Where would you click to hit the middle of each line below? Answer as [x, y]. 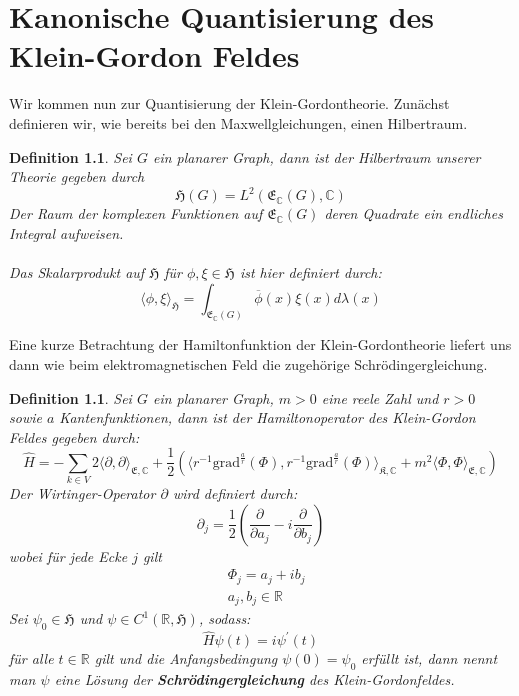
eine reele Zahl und [380, 397]
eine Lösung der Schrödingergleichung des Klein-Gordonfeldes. [254, 679]
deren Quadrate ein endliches [413, 213]
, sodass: [224, 618]
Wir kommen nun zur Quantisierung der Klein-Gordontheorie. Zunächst [229, 103]
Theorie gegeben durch [77, 176]
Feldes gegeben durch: [74, 436]
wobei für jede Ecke [68, 555]
